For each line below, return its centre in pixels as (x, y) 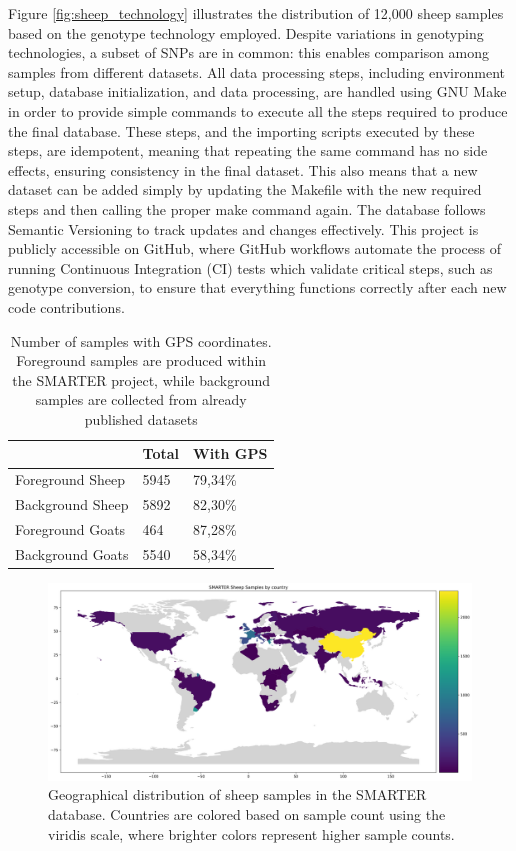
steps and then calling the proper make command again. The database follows (247, 208)
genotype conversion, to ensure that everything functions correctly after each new (257, 287)
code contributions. (66, 306)
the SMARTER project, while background (141, 379)
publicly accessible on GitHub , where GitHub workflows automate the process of (255, 248)
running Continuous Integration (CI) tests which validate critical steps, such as (250, 267)
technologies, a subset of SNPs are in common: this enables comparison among (249, 52)
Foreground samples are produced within (141, 360)
